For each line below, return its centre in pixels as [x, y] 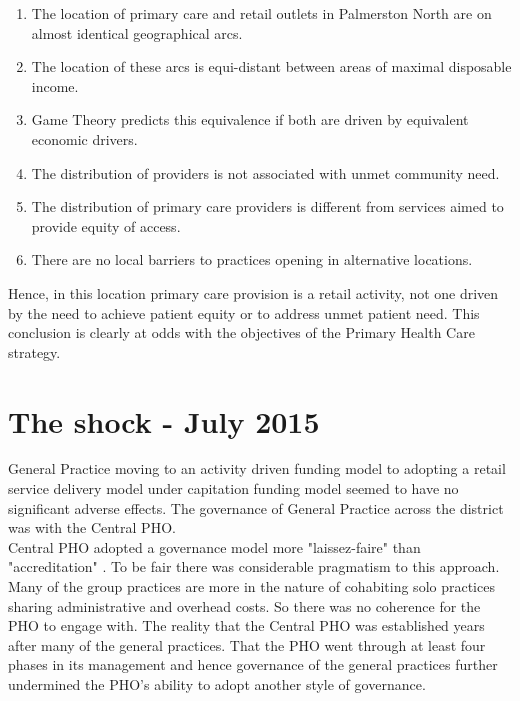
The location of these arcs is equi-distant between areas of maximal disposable [271, 66]
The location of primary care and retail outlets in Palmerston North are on [261, 13]
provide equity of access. [106, 225]
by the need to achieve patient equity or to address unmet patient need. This [244, 312]
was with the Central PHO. [92, 527]
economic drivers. [84, 138]
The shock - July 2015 [164, 420]
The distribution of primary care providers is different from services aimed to [267, 206]
